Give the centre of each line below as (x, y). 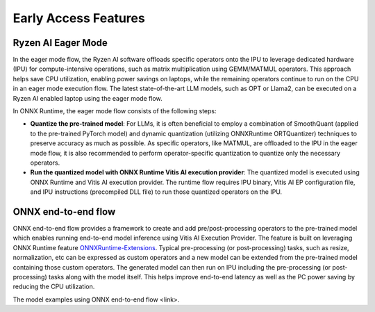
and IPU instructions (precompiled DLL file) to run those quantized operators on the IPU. (156, 192)
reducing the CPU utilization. (54, 287)
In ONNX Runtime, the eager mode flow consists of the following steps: (115, 111)
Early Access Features (79, 18)
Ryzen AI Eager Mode (60, 43)
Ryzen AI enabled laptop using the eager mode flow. (87, 98)
